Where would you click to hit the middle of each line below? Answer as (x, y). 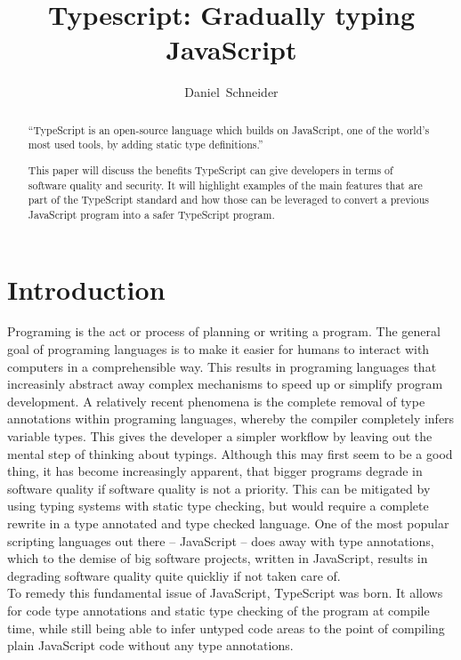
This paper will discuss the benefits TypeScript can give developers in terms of (210, 169)
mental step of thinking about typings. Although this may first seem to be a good (230, 453)
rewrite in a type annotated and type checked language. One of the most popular (228, 523)
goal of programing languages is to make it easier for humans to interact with (218, 349)
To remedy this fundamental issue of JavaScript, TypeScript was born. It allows (225, 593)
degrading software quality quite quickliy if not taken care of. (174, 575)
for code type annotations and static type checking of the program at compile (218, 610)
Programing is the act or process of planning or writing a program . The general (224, 331)
